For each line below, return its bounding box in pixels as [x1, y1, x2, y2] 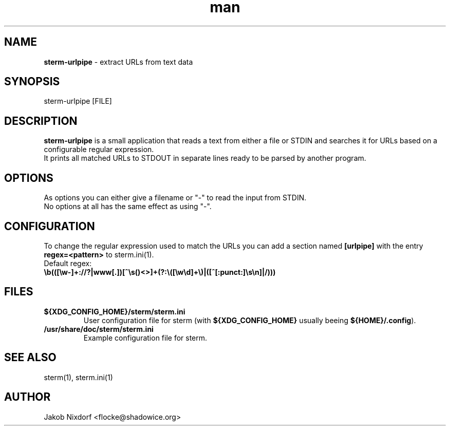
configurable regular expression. [44, 145, 154, 154]
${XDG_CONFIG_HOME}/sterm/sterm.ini [44, 307, 185, 316]
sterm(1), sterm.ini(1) [44, 372, 113, 382]
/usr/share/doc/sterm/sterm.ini [44, 324, 154, 333]
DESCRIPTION [4, 114, 78, 127]
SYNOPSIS [4, 75, 60, 88]
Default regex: [44, 258, 92, 268]
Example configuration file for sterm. [83, 333, 208, 342]
